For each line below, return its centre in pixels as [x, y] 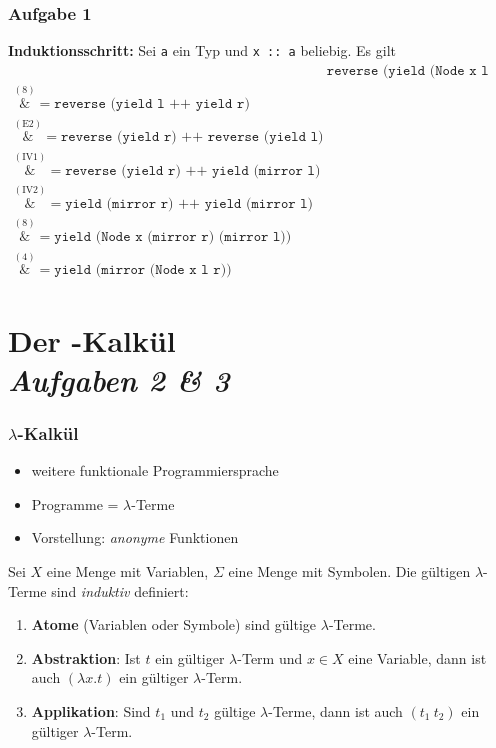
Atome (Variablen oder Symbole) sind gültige [174, 624]
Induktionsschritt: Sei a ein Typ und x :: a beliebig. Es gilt [202, 50]
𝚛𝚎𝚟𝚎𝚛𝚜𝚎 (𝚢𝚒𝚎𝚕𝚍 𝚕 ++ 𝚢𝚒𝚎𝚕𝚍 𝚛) [152, 104]
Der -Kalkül [92, 339]
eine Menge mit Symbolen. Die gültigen [349, 570]
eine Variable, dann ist [417, 657]
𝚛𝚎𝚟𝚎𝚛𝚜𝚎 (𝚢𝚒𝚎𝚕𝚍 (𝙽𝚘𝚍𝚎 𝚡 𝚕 [407, 70]
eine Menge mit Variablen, [127, 570]
